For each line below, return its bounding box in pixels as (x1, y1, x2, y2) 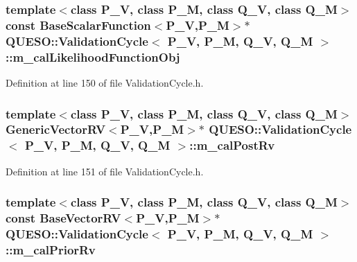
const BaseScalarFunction (6, 16, 151, 33)
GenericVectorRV (6, 121, 106, 138)
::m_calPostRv (189, 137, 275, 154)
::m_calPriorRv (6, 241, 96, 258)
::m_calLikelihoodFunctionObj (6, 48, 180, 65)
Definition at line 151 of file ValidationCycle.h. (6, 164, 204, 178)
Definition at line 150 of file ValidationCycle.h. (6, 75, 204, 89)
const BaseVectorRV (6, 209, 121, 227)
